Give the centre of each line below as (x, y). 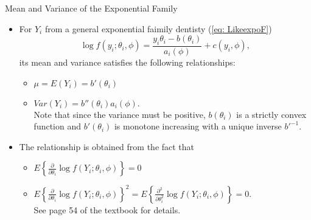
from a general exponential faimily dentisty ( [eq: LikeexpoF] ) (158, 28)
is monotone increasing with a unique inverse (198, 126)
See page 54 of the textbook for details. (107, 209)
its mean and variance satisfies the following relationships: (127, 62)
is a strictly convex (271, 114)
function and (58, 126)
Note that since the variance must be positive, (120, 114)
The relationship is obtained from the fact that (107, 146)
